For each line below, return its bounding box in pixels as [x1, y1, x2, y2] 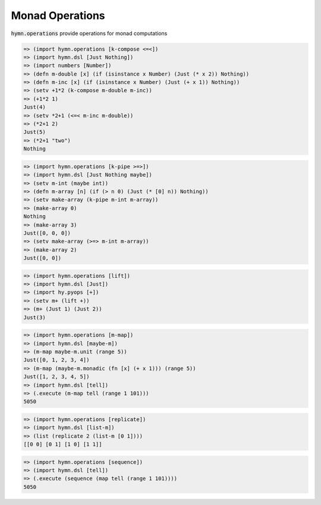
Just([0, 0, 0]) [23, 230, 71, 236]
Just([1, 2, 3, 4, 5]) [23, 374, 90, 380]
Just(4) [23, 104, 46, 111]
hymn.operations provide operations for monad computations [11, 30, 168, 37]
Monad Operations [11, 9, 105, 22]
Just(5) [23, 128, 46, 136]
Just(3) [23, 314, 46, 321]
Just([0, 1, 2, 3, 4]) [23, 357, 90, 363]
